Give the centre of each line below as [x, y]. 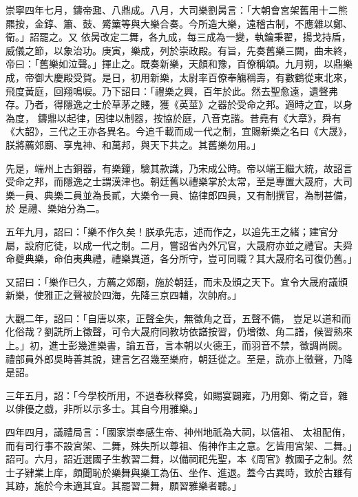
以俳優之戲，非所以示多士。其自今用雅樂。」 [104, 409]
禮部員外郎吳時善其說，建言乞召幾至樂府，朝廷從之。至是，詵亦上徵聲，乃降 [179, 358]
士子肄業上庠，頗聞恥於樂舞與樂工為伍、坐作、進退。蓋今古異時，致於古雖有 [179, 472]
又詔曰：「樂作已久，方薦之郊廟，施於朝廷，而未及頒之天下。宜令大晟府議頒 [177, 281]
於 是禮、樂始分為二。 [55, 208]
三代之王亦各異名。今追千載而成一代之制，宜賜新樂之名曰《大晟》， [200, 131]
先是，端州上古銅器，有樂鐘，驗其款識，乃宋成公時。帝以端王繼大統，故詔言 [179, 168]
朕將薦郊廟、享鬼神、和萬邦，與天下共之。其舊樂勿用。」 [133, 144]
